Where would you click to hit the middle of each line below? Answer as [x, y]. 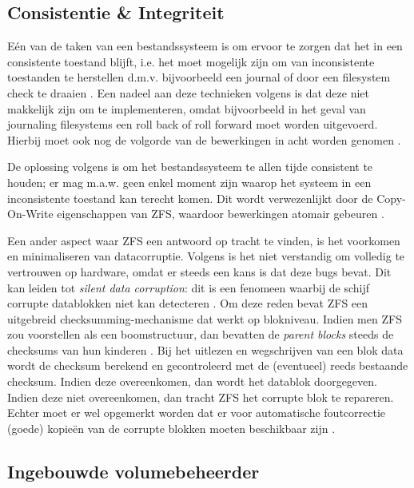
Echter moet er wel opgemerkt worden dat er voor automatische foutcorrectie [197, 413]
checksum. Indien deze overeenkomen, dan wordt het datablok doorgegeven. [192, 381]
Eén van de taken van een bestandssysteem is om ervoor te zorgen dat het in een [205, 46]
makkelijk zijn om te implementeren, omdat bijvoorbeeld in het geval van [187, 108]
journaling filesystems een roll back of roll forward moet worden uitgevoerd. [193, 124]
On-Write [30, 214]
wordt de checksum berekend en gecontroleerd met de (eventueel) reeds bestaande [208, 365]
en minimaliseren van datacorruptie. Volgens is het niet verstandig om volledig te [206, 256]
